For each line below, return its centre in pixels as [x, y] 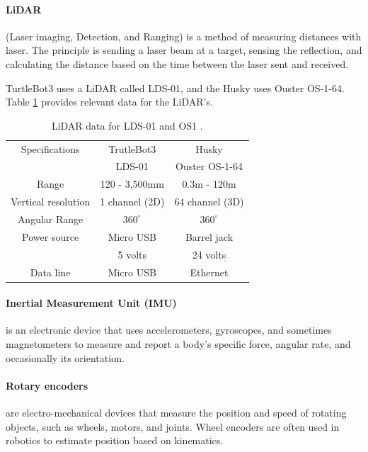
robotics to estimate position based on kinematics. [115, 440]
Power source [51, 236]
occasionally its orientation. [65, 357]
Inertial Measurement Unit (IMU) [91, 303]
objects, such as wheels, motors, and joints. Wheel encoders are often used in [173, 426]
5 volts [132, 254]
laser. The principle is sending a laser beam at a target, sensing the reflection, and [184, 50]
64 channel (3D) [209, 202]
